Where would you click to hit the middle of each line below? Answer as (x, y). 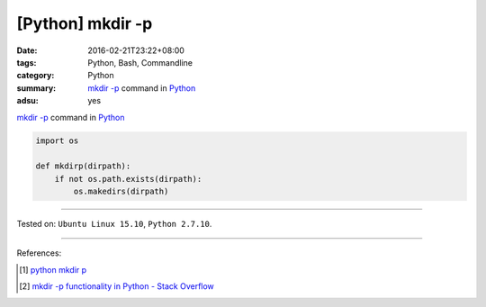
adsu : (28, 101)
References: (39, 253)
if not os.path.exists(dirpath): (128, 179)
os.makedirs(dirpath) (121, 192)
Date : (27, 50)
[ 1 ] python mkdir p (53, 269)
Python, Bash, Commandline (140, 62)
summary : (36, 88)
